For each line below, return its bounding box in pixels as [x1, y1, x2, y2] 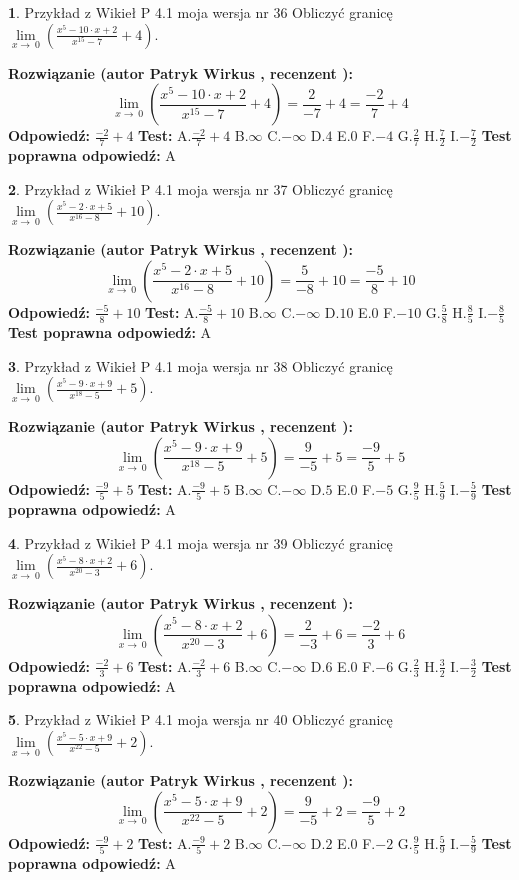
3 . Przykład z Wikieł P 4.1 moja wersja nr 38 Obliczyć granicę [8, 355, 393, 376]
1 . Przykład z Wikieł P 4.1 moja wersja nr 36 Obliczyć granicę [8, 2, 393, 22]
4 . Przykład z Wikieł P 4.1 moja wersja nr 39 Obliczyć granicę [8, 532, 393, 553]
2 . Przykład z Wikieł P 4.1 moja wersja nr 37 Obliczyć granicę [8, 178, 393, 199]
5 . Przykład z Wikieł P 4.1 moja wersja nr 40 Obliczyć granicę [8, 709, 393, 730]
